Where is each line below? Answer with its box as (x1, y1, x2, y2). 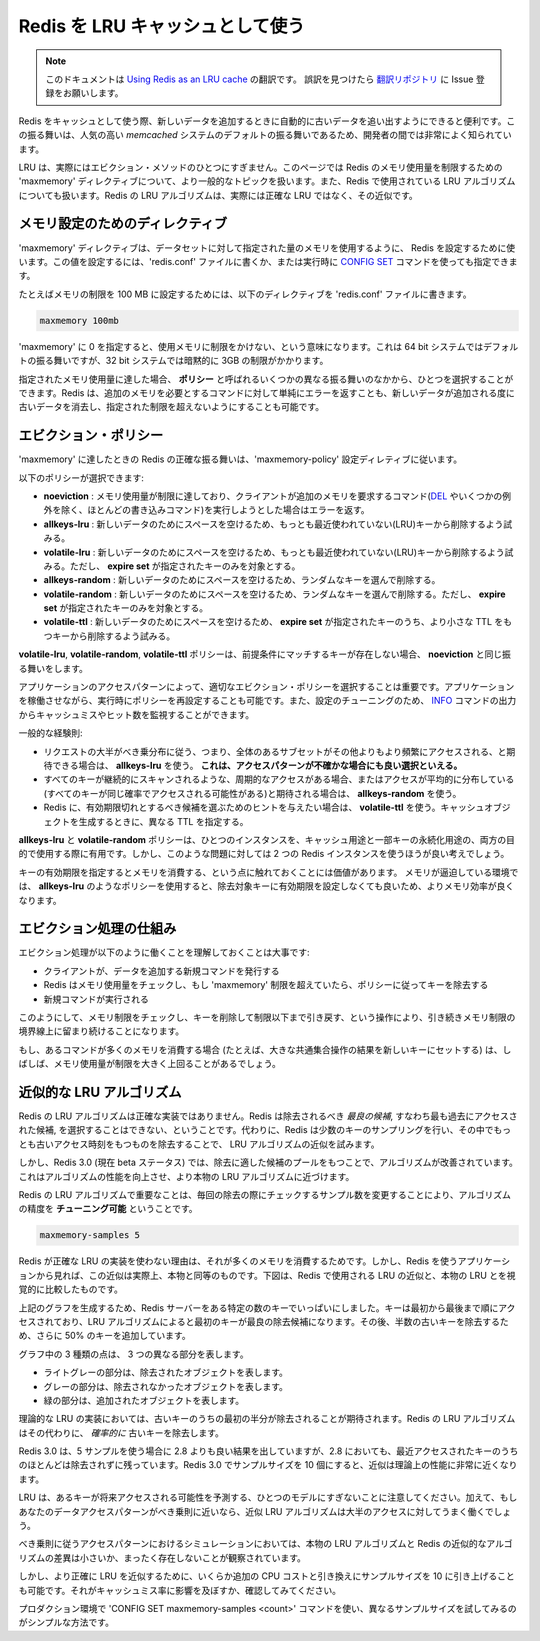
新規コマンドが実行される (43, 993, 149, 1005)
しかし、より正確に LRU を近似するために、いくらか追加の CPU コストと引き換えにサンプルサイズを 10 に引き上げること (18, 1570, 515, 1582)
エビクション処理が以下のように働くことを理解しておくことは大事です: (18, 946, 310, 959)
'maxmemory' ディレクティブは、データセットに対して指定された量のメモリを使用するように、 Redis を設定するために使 (18, 241, 516, 254)
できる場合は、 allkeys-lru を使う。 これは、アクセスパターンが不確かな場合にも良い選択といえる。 (51, 760, 463, 771)
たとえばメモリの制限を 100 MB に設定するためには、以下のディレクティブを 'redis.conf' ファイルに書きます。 (18, 288, 472, 300)
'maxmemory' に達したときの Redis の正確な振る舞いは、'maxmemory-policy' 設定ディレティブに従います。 (18, 453, 463, 465)
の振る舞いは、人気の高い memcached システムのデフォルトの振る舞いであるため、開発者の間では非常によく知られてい (18, 129, 512, 141)
